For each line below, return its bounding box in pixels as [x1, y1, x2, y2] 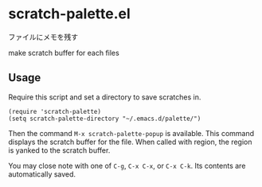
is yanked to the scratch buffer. [8, 145, 111, 155]
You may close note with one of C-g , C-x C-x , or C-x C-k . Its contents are [8, 161, 246, 170]
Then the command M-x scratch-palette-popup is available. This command [8, 128, 255, 138]
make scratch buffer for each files [8, 48, 119, 57]
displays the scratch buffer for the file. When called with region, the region [8, 137, 252, 146]
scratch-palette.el [8, 5, 131, 23]
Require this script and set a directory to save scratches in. [8, 92, 201, 102]
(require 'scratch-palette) [8, 107, 102, 115]
